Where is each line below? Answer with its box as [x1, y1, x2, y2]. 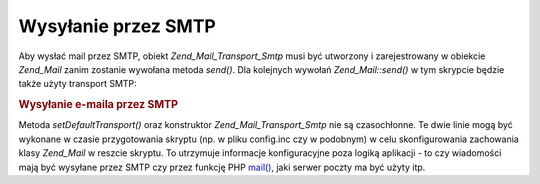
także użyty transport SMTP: [18, 78, 137, 90]
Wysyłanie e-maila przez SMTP [18, 98, 179, 112]
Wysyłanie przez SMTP [18, 15, 217, 37]
